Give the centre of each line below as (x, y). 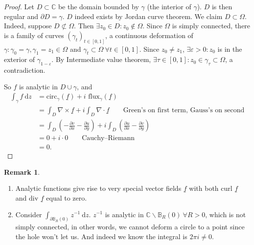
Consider (29, 214)
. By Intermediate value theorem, (101, 59)
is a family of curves (34, 35)
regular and (21, 16)
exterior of (20, 59)
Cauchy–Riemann (108, 138)
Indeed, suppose (28, 26)
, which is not (226, 214)
